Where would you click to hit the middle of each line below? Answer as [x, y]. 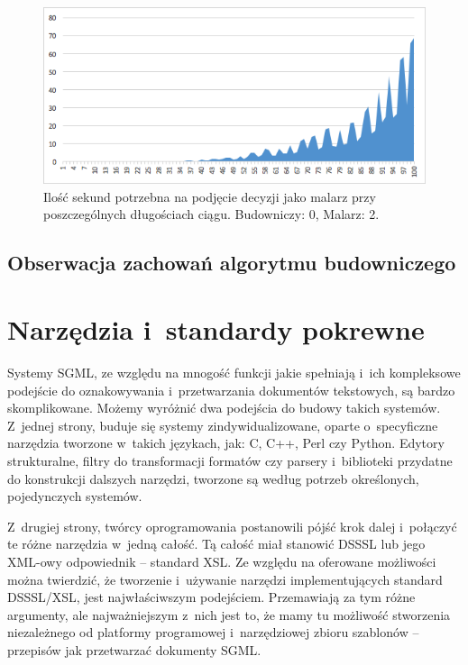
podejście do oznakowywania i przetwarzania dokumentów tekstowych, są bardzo [231, 390]
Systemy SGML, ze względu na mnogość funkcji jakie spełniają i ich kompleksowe [234, 372]
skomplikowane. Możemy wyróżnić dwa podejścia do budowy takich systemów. [224, 408]
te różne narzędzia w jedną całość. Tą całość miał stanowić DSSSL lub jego [216, 544]
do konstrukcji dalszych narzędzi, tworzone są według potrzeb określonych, [213, 478]
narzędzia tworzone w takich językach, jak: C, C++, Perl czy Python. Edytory [226, 443]
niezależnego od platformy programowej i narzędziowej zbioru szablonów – [213, 632]
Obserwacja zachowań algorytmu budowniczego [232, 263]
